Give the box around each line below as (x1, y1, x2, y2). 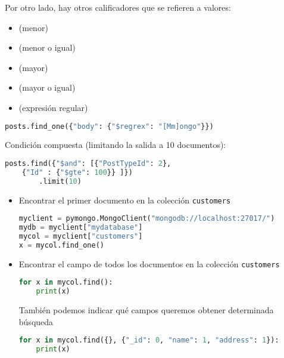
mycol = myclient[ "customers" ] (18, 232, 143, 241)
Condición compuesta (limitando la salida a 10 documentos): (5, 138, 226, 151)
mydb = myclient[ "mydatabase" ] (18, 223, 143, 232)
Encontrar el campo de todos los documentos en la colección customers (18, 257, 280, 270)
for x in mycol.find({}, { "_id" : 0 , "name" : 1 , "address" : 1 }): (18, 336, 279, 345)
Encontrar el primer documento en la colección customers (18, 193, 231, 206)
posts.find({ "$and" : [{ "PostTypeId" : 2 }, (5, 159, 171, 168)
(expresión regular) (18, 101, 88, 113)
